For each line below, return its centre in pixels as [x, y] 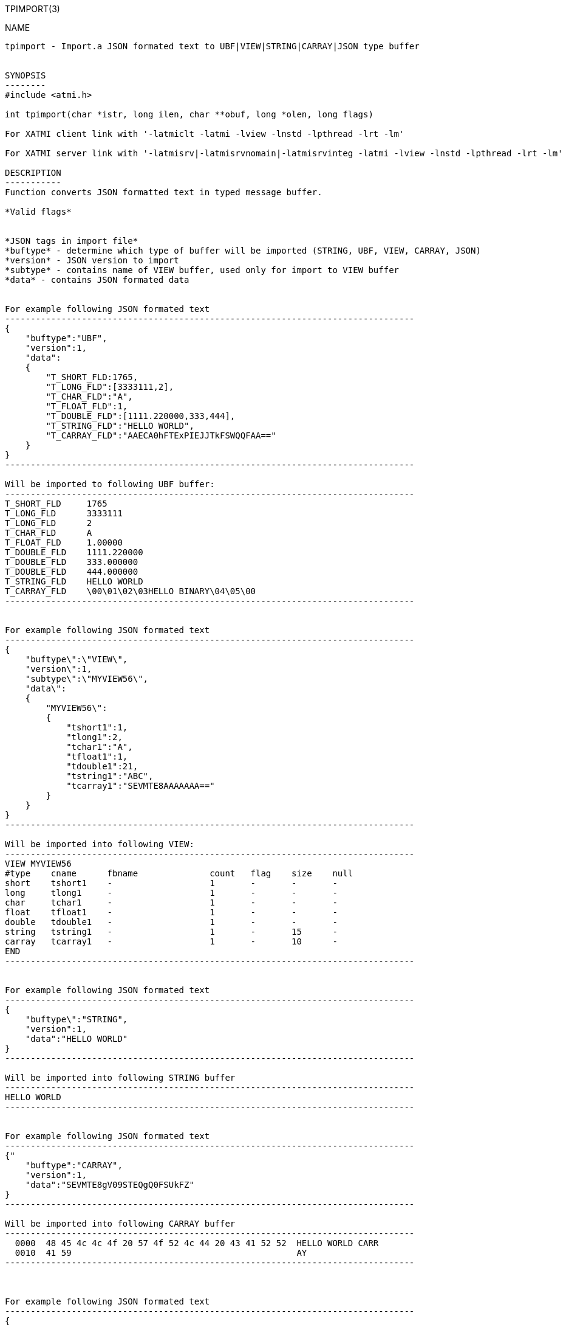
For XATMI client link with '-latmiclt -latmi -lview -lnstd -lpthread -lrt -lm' [205, 134]
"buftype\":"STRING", [77, 1019]
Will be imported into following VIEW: [100, 844]
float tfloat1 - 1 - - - [171, 912]
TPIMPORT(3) [32, 9]
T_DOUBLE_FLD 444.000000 [72, 572]
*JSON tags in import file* [72, 241]
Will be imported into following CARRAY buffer [120, 1224]
